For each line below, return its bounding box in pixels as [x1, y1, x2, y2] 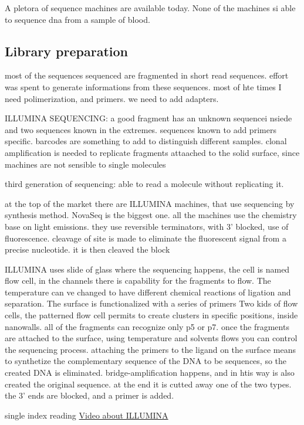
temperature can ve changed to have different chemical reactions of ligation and [5, 285, 291, 298]
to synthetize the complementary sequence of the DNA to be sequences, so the [5, 355, 287, 367]
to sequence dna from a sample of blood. [5, 13, 150, 25]
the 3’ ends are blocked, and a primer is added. [5, 389, 174, 402]
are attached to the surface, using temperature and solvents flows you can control [5, 332, 298, 344]
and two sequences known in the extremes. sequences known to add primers [5, 123, 276, 135]
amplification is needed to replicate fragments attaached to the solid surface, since [5, 146, 300, 158]
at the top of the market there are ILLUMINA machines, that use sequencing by [5, 197, 295, 209]
